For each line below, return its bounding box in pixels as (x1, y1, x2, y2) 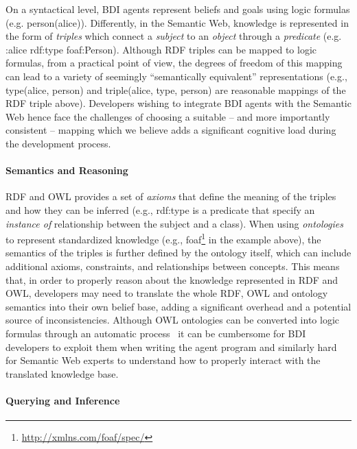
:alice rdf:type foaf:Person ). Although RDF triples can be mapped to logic (5, 42, 317, 56)
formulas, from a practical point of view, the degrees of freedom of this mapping (5, 56, 343, 70)
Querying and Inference (5, 393, 120, 407)
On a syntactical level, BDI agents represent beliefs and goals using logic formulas (5, 2, 350, 16)
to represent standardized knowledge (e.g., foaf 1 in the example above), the (5, 230, 321, 246)
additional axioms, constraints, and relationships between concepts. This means (5, 258, 340, 273)
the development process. (5, 136, 111, 150)
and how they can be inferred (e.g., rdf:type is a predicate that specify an (5, 202, 315, 217)
